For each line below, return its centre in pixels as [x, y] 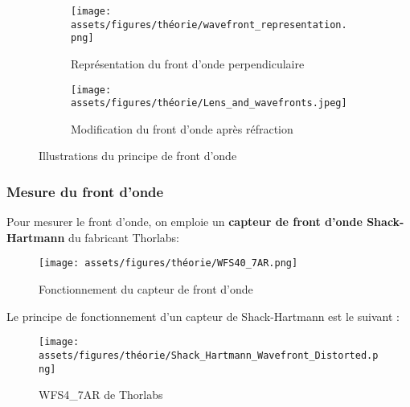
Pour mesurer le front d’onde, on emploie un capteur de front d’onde [184, 222]
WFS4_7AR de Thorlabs [101, 395]
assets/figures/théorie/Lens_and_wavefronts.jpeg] [209, 103]
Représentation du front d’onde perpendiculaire [188, 63]
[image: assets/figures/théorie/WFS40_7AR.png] [168, 263]
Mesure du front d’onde [85, 191]
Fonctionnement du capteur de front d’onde [146, 289]
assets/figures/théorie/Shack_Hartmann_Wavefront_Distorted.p [209, 355]
